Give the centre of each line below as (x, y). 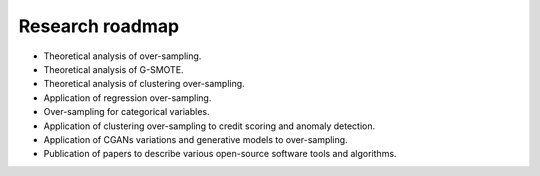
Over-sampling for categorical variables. (126, 112)
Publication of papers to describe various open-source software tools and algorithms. (220, 154)
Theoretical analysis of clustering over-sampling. (144, 84)
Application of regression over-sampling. (127, 97)
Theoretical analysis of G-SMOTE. (113, 69)
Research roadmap (99, 26)
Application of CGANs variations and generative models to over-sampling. (196, 139)
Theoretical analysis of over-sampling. (122, 56)
